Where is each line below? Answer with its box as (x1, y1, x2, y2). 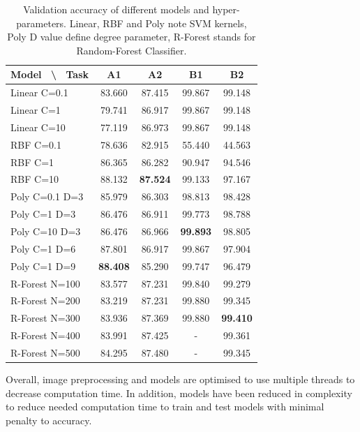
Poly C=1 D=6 (10, 241, 76, 255)
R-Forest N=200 (10, 293, 80, 308)
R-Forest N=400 (10, 328, 80, 343)
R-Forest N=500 (10, 345, 80, 359)
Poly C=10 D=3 (10, 223, 81, 238)
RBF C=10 (10, 172, 59, 186)
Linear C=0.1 (10, 85, 68, 100)
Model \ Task (10, 67, 89, 82)
